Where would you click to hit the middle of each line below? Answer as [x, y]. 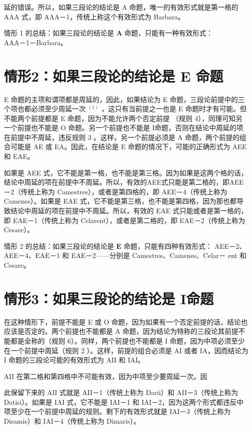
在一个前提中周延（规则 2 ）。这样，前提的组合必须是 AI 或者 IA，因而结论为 [126, 350]
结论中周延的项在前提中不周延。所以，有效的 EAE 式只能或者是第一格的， [129, 211]
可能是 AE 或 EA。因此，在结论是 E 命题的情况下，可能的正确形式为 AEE [129, 146]
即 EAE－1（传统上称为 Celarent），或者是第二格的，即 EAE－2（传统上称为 [125, 220]
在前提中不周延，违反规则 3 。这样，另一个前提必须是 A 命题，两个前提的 [122, 137]
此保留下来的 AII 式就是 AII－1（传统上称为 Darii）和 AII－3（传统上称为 [121, 392]
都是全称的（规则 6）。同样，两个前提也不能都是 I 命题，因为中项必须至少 [128, 340]
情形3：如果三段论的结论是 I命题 [109, 298]
